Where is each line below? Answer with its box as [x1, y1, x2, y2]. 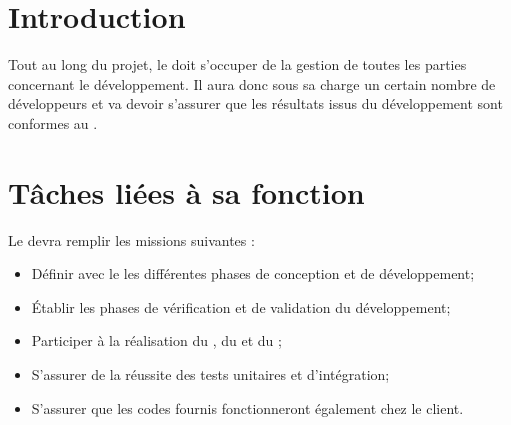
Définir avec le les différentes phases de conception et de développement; [31, 263, 475, 284]
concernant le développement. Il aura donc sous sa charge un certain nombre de [8, 73, 496, 94]
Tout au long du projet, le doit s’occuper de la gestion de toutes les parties [8, 54, 467, 75]
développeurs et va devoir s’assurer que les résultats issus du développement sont [8, 93, 503, 114]
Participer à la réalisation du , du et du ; [31, 330, 282, 351]
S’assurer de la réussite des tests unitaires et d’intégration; [31, 364, 390, 384]
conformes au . [8, 112, 98, 133]
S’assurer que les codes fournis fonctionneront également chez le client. [31, 397, 464, 418]
